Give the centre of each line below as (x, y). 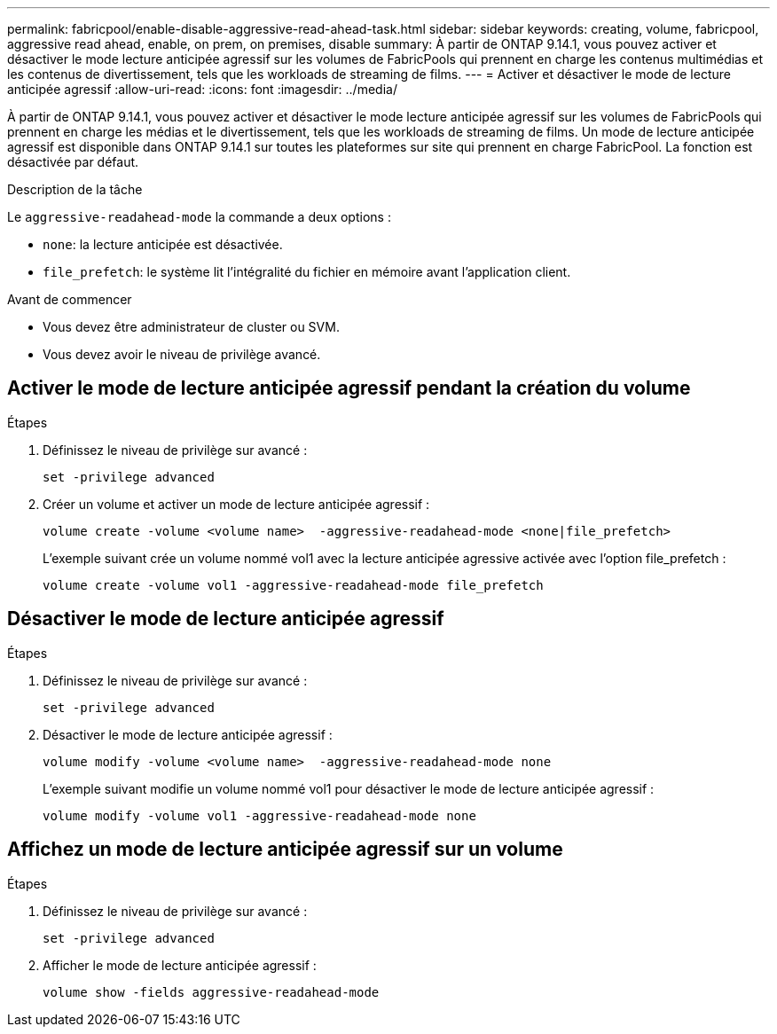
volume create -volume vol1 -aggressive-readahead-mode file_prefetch (293, 585)
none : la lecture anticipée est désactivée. (163, 244)
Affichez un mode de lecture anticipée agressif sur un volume (285, 850)
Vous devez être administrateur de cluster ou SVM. (191, 327)
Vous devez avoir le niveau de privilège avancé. (182, 354)
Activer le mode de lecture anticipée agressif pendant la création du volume (349, 388)
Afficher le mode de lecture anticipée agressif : (180, 965)
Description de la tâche (75, 189)
